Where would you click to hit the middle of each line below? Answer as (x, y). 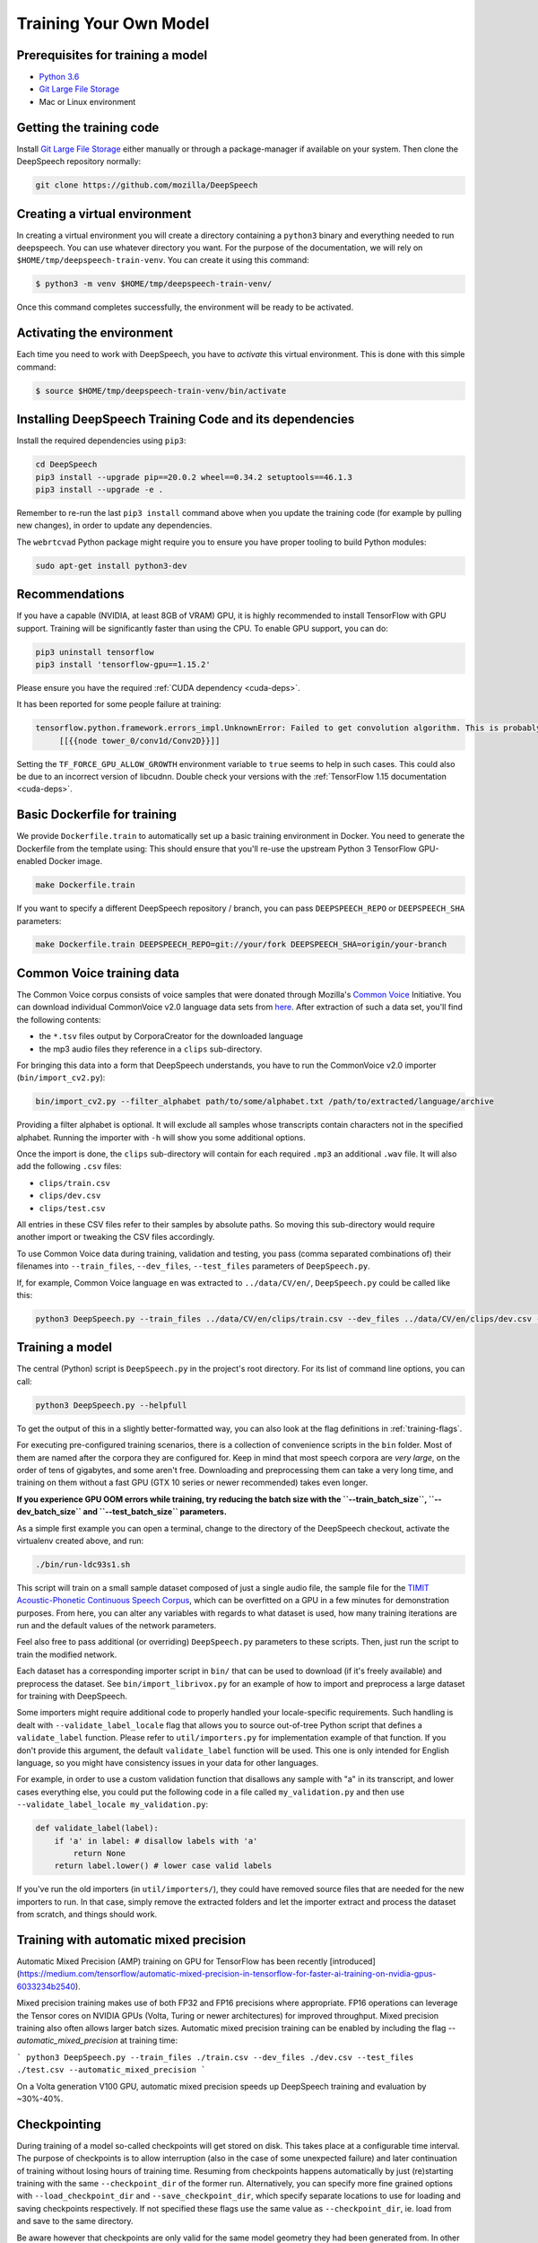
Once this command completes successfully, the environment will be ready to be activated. (185, 307)
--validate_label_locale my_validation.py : (113, 1804)
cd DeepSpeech (66, 465)
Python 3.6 (59, 77)
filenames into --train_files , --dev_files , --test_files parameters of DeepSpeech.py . (194, 1266)
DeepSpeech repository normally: (79, 161)
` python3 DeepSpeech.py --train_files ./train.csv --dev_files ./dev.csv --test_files (215, 2057)
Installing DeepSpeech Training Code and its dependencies (186, 419)
